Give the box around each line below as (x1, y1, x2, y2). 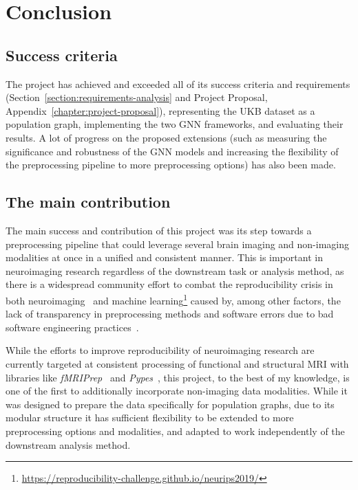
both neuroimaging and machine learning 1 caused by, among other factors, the (6, 291, 341, 307)
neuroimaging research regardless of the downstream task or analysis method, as (6, 263, 344, 278)
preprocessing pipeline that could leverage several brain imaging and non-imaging (6, 236, 350, 251)
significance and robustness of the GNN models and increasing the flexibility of (6, 144, 339, 158)
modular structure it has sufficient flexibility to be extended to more (6, 410, 294, 425)
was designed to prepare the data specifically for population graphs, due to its (6, 397, 335, 411)
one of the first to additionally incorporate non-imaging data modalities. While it (6, 383, 348, 398)
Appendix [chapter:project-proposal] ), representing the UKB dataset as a (6, 103, 315, 118)
